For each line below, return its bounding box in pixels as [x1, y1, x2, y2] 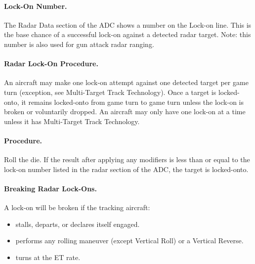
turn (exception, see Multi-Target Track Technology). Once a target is [4, 87, 216, 97]
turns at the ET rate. [15, 252, 81, 262]
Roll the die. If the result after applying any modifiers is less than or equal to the [4, 154, 250, 165]
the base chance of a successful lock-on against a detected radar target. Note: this [4, 29, 251, 40]
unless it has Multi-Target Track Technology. [4, 116, 140, 126]
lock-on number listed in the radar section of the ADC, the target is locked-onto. [4, 164, 249, 174]
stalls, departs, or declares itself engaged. [15, 219, 140, 229]
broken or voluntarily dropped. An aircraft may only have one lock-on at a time [4, 106, 246, 117]
